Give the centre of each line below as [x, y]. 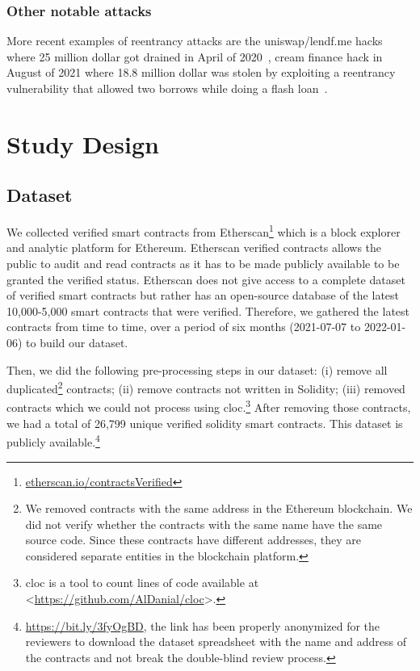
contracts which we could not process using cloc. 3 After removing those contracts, [209, 406]
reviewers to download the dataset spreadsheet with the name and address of [216, 642]
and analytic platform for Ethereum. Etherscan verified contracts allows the [194, 247]
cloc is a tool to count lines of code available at [142, 583]
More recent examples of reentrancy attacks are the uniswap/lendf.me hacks [195, 41]
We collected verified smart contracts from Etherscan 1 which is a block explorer [204, 231]
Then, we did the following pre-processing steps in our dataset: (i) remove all [197, 369]
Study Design [83, 143]
